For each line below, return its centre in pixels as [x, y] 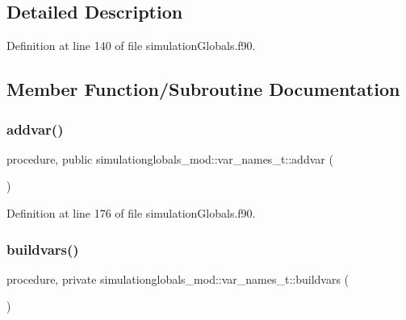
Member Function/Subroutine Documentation [203, 89]
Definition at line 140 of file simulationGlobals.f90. [131, 46]
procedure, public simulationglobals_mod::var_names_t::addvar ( [170, 158]
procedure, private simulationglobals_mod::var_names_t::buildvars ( [178, 278]
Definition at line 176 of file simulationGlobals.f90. [131, 212]
